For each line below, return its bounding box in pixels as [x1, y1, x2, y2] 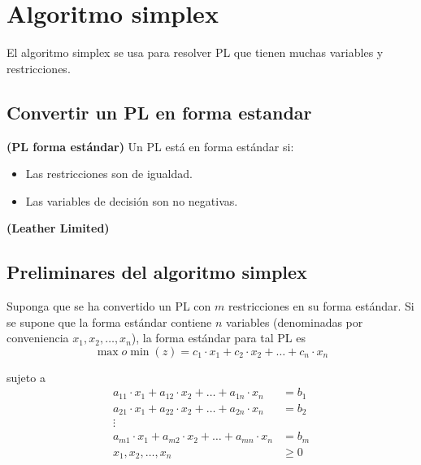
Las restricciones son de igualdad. [25, 165, 193, 182]
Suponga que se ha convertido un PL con [7, 298, 211, 315]
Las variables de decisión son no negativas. [25, 192, 238, 209]
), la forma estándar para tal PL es [131, 329, 306, 346]
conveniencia [7, 329, 69, 346]
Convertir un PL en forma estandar [7, 99, 312, 124]
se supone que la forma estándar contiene [7, 313, 212, 330]
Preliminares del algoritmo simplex [7, 259, 307, 285]
